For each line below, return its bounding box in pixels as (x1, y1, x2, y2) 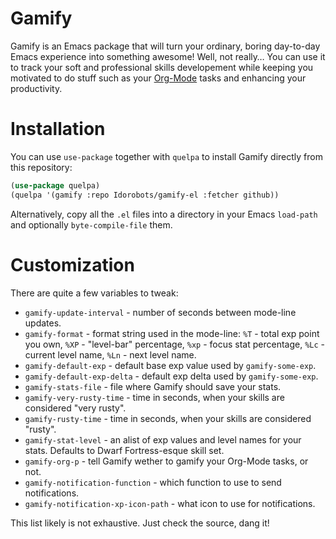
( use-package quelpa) (10, 180, 101, 191)
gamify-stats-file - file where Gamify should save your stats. (24, 380, 282, 392)
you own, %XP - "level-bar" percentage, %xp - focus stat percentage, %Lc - (24, 338, 326, 350)
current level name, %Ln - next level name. (24, 348, 197, 361)
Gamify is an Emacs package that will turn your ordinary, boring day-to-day (10, 40, 321, 52)
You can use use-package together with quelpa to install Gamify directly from (10, 150, 323, 162)
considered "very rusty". (24, 402, 127, 414)
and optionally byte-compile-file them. (10, 218, 173, 231)
